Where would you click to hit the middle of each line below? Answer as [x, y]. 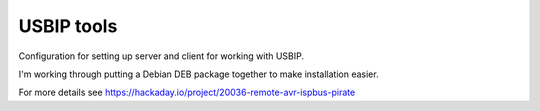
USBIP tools [68, 26]
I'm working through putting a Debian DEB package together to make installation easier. [198, 74]
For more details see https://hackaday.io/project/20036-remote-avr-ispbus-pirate [187, 92]
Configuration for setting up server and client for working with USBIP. [161, 56]
